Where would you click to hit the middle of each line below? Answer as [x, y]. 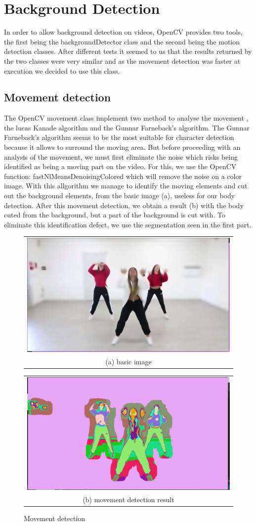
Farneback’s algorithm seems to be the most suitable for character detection [119, 137]
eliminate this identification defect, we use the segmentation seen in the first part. [128, 224]
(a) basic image [128, 361]
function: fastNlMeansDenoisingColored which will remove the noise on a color [123, 176]
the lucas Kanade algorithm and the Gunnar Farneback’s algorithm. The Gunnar [127, 127]
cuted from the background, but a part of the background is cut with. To [115, 215]
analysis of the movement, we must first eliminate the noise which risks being [121, 156]
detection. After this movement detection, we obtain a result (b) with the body [124, 205]
